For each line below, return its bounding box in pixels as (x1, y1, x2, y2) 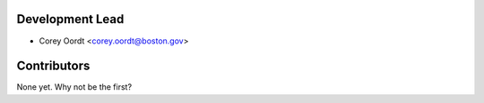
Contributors (16, 59, 91, 74)
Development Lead (16, 12, 125, 27)
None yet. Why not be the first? (16, 82, 133, 92)
